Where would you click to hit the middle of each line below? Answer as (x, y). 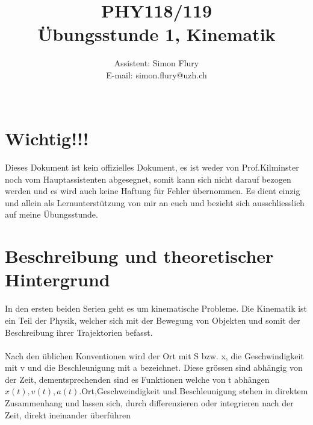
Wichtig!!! (47, 138)
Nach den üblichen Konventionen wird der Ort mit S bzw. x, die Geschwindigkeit (154, 355)
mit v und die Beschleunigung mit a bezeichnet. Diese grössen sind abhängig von (154, 367)
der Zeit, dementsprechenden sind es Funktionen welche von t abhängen (137, 379)
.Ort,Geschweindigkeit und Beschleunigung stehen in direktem (194, 391)
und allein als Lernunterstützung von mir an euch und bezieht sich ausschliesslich (155, 202)
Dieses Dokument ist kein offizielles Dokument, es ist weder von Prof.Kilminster (152, 167)
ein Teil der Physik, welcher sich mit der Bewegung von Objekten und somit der (153, 320)
